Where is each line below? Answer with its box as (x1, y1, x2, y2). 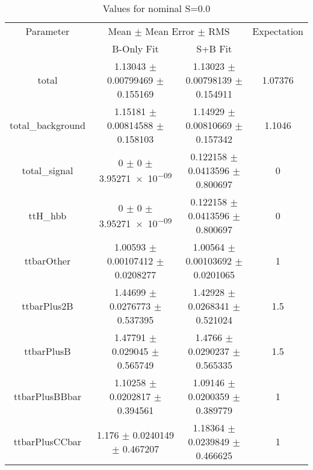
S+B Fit (196, 42, 232, 55)
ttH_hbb (28, 208, 67, 222)
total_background (10, 118, 85, 132)
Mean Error (145, 24, 195, 38)
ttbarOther (24, 254, 71, 268)
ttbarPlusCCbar (13, 434, 82, 448)
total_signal (22, 163, 73, 177)
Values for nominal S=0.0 (102, 1, 211, 15)
